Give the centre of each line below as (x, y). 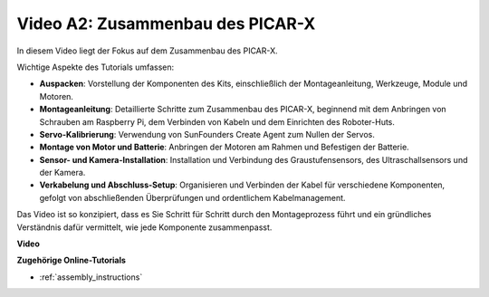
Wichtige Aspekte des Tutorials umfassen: (96, 67)
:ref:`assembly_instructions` (91, 277)
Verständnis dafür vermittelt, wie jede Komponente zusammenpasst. (144, 227)
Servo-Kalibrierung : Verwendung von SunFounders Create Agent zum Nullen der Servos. (207, 134)
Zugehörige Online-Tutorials (72, 260)
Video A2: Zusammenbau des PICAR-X (166, 24)
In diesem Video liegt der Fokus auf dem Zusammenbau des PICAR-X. (147, 51)
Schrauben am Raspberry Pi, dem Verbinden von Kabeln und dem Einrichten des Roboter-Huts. (217, 121)
